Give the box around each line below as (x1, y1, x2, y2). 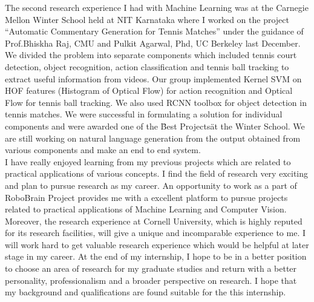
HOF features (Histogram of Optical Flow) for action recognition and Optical (5, 84, 293, 97)
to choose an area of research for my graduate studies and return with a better (5, 262, 297, 275)
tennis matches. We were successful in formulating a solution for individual (5, 108, 283, 120)
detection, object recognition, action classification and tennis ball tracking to (5, 60, 289, 73)
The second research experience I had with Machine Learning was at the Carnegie (5, 1, 309, 13)
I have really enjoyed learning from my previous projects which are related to (5, 155, 291, 168)
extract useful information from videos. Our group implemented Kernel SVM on (5, 72, 302, 85)
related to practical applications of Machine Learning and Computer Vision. (5, 203, 287, 215)
